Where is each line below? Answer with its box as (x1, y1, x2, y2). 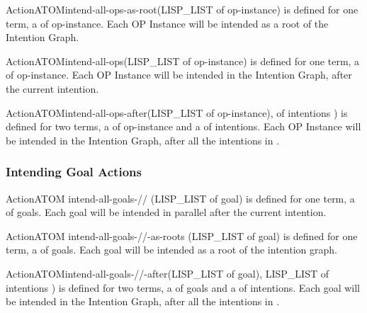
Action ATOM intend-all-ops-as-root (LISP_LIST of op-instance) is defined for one (6, 2, 358, 16)
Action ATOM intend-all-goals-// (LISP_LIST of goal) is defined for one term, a (6, 190, 355, 205)
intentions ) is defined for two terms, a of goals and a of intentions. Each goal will (6, 280, 360, 295)
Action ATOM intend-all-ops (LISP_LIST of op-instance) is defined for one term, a (6, 53, 360, 68)
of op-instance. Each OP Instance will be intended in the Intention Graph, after (6, 67, 352, 82)
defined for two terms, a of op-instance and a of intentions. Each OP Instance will (6, 119, 361, 134)
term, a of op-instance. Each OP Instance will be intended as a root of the (6, 16, 329, 30)
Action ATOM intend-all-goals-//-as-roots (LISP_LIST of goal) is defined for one (6, 228, 358, 243)
